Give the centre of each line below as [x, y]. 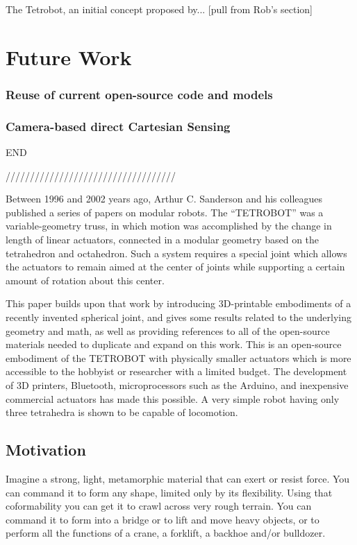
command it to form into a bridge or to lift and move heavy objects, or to [163, 519]
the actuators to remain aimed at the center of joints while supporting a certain [175, 267]
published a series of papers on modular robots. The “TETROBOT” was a [165, 212]
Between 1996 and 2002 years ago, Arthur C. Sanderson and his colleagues [164, 199]
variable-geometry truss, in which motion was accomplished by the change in [169, 226]
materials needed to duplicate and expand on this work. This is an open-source [174, 344]
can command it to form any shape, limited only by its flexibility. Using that [169, 492]
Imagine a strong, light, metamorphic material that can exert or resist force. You [178, 478]
